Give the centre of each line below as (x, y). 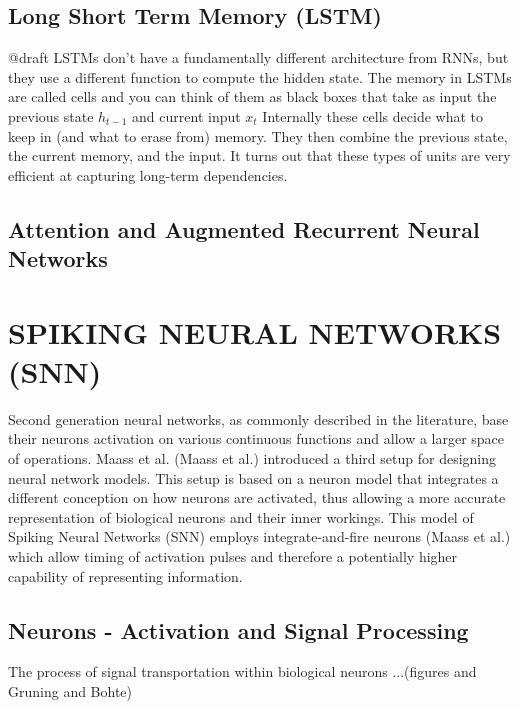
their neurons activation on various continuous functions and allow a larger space (256, 438)
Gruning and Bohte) (70, 690)
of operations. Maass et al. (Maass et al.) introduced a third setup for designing (252, 458)
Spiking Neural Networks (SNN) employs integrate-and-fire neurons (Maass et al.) (259, 536)
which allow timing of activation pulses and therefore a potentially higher (233, 556)
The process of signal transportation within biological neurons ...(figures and (242, 671)
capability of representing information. (125, 575)
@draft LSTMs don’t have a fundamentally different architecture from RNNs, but (258, 57)
